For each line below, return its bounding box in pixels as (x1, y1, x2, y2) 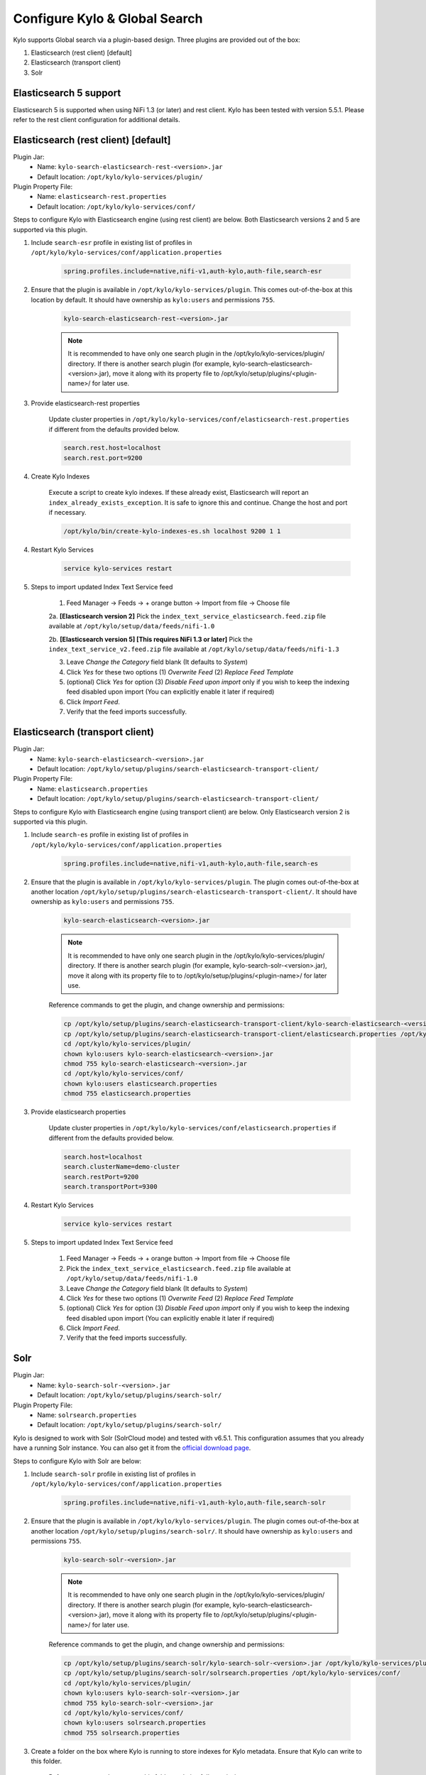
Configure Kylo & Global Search (13, 11, 203, 26)
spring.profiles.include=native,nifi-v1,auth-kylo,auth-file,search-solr (63, 1499, 326, 1507)
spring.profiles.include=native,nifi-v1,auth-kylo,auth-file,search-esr (63, 267, 322, 275)
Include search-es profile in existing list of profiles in (31, 831, 189, 839)
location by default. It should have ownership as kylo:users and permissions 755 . (31, 295, 275, 304)
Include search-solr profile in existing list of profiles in (31, 1470, 197, 1478)
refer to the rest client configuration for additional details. (13, 116, 180, 124)
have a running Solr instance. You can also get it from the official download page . (13, 1443, 251, 1452)
